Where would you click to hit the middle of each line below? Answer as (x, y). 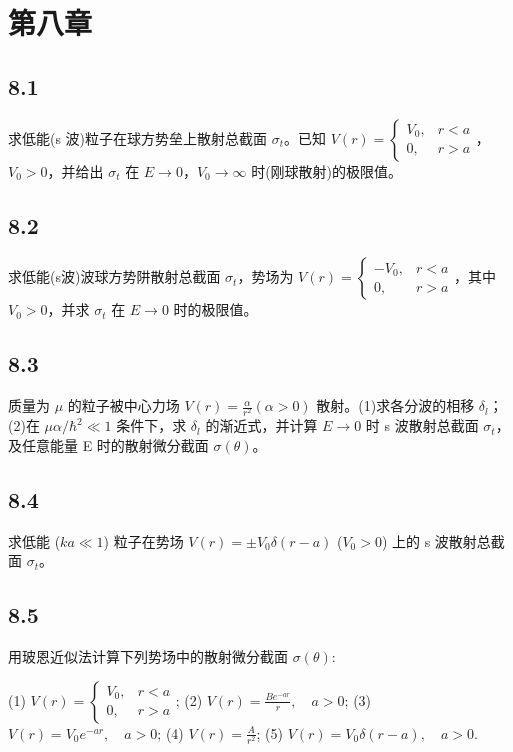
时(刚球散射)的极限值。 (327, 170)
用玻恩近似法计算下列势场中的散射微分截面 (148, 656)
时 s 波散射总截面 (422, 425)
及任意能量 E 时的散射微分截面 (108, 444)
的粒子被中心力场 (123, 405)
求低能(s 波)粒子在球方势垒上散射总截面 (138, 137)
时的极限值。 (215, 309)
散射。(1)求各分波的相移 (395, 405)
